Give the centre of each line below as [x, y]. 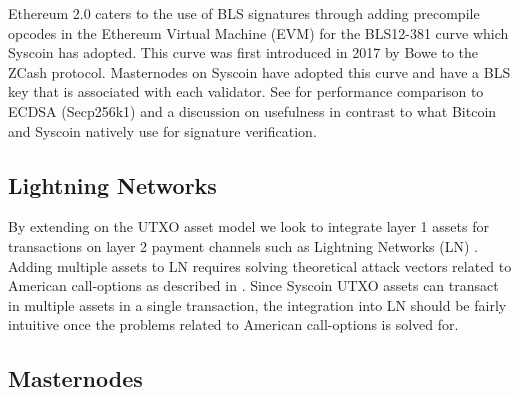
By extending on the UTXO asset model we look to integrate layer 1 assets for [248, 226]
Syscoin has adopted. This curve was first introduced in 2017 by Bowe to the [243, 52]
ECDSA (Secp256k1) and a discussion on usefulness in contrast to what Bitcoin [252, 110]
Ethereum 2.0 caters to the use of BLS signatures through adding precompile [244, 13]
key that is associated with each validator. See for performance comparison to [246, 91]
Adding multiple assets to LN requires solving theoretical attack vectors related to [260, 265]
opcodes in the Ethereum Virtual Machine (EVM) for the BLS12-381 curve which [258, 32]
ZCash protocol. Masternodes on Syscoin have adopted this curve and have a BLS [259, 71]
